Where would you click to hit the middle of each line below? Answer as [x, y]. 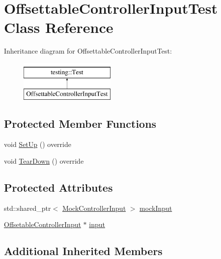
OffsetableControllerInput [42, 224]
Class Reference [59, 27]
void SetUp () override [38, 144]
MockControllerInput [94, 208]
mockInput [156, 208]
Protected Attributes [58, 187]
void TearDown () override [44, 160]
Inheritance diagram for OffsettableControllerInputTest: [88, 51]
